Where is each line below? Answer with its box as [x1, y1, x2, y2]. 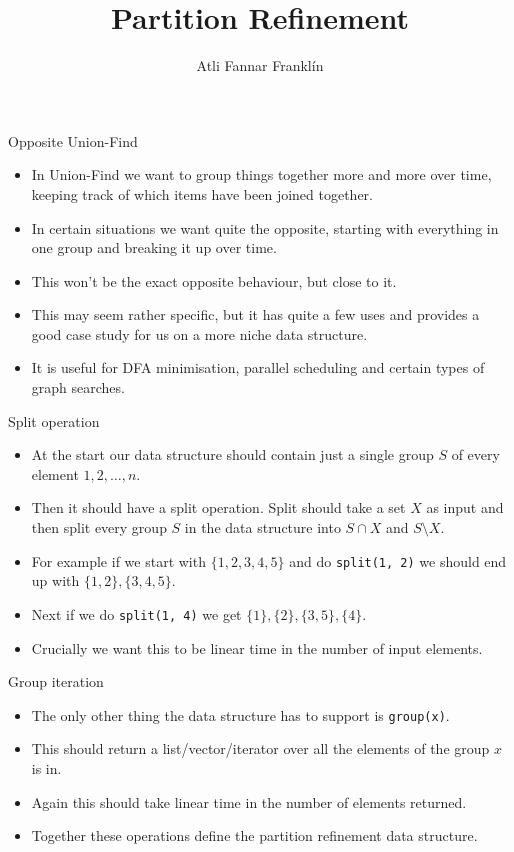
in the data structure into [184, 517, 341, 538]
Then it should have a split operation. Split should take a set [31, 497, 406, 518]
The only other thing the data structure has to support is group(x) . [31, 704, 450, 725]
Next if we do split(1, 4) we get [31, 603, 242, 624]
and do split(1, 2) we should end [289, 550, 507, 571]
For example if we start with [31, 550, 206, 571]
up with [31, 570, 80, 591]
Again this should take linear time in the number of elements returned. [31, 791, 467, 812]
